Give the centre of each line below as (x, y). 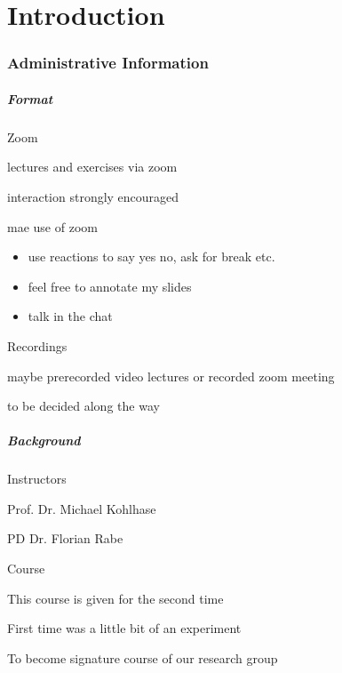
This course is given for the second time (115, 598)
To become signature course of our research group (143, 657)
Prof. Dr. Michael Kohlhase (82, 508)
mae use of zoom (52, 226)
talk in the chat (70, 316)
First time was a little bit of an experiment (124, 628)
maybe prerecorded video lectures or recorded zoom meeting (171, 376)
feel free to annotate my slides (110, 286)
